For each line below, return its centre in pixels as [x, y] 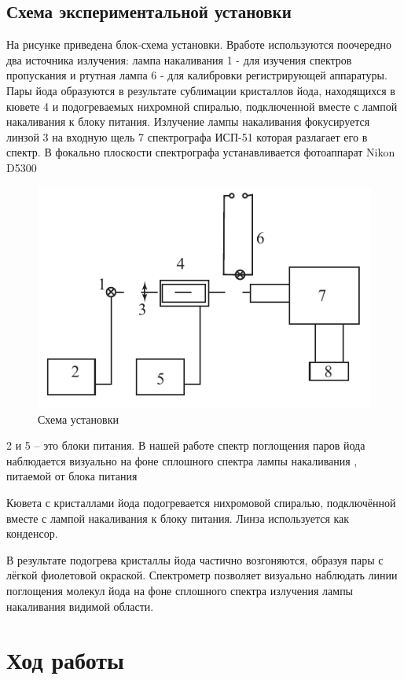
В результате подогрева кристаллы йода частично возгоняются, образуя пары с [195, 559]
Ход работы [65, 660]
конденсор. [32, 533]
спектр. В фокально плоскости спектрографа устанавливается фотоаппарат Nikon [201, 152]
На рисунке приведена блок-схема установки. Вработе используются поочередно [199, 44]
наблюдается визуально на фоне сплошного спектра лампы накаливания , [182, 460]
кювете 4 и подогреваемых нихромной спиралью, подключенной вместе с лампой [202, 106]
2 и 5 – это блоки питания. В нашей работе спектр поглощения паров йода [186, 445]
